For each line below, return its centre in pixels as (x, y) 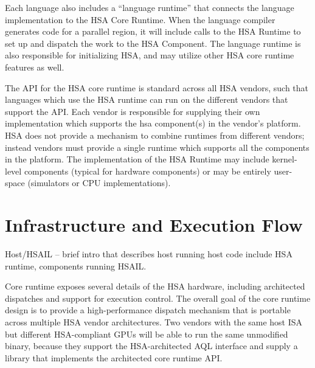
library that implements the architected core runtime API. (114, 357)
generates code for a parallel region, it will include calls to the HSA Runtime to (153, 31)
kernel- (285, 159)
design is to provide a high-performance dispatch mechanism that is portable (148, 310)
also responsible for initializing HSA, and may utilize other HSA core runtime (150, 55)
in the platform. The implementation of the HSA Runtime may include (137, 159)
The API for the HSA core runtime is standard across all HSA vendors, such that (157, 87)
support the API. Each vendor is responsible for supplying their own (133, 111)
